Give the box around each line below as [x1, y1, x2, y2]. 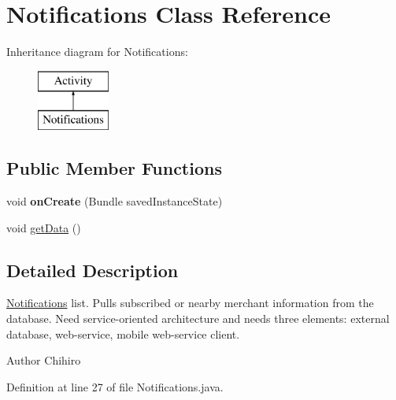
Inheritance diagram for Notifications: [6, 43, 188, 60]
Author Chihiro [6, 352, 81, 369]
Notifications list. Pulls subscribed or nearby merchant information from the [6, 294, 374, 311]
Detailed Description [6, 257, 179, 282]
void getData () [6, 219, 81, 235]
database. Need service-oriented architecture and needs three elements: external [6, 310, 390, 327]
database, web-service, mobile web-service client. [6, 325, 240, 342]
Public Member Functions [6, 156, 222, 180]
